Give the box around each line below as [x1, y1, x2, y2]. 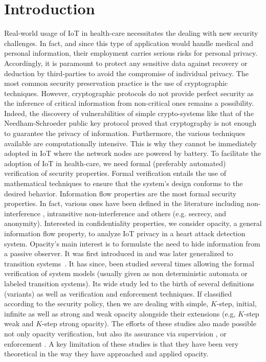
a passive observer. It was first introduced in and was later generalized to [4, 248, 233, 259]
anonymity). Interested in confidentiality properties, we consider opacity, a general [4, 218, 262, 229]
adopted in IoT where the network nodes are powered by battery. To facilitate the [4, 148, 261, 159]
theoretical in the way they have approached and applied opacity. [4, 348, 209, 359]
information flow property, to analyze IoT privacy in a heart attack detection [4, 228, 246, 238]
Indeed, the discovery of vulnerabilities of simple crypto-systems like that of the [4, 107, 254, 118]
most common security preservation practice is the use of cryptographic [4, 78, 228, 88]
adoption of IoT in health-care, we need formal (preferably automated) [4, 157, 226, 168]
